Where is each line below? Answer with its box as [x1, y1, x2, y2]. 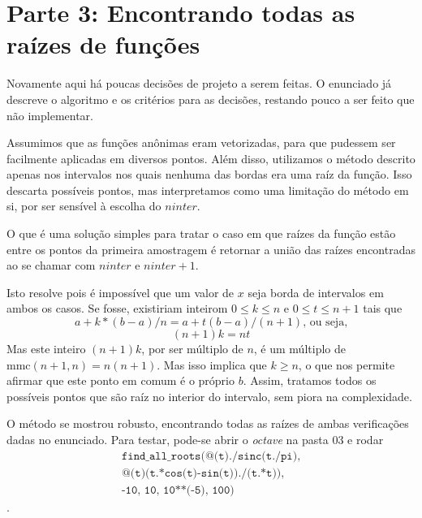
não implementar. [6, 106, 93, 123]
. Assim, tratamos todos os [243, 372, 377, 389]
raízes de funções [6, 28, 200, 61]
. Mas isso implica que [157, 356, 267, 373]
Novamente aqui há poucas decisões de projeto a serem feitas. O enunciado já [6, 75, 392, 92]
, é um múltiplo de [253, 340, 346, 357]
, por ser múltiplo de [141, 340, 243, 357]
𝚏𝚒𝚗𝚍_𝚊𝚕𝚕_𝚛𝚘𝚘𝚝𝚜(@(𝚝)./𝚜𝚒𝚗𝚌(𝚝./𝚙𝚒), [121, 450, 301, 462]
